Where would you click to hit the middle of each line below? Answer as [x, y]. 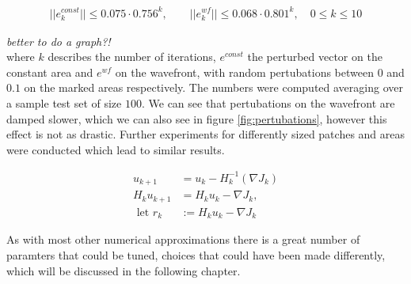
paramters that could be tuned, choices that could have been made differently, [196, 254]
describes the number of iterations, [132, 57]
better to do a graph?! [59, 41]
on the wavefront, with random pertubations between [244, 72]
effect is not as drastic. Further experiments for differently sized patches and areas [206, 134]
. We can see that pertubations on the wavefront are [268, 103]
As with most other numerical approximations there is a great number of [183, 239]
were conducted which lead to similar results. [116, 149]
